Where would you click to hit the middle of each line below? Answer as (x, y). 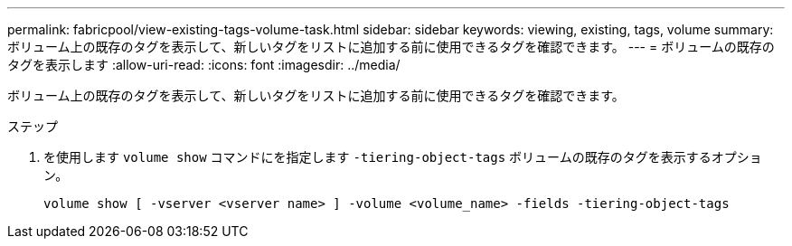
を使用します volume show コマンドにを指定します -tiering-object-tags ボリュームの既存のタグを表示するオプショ (403, 157)
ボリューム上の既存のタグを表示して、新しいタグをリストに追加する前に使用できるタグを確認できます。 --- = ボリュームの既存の (391, 47)
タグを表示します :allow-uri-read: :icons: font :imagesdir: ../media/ (204, 65)
